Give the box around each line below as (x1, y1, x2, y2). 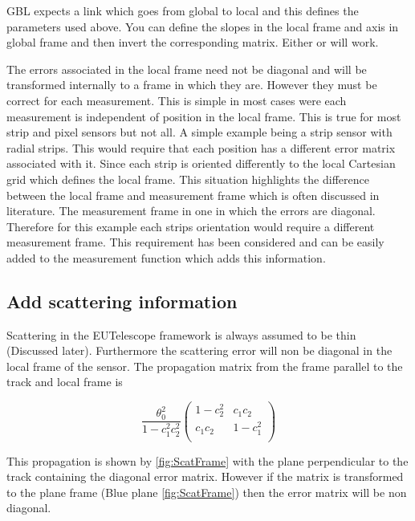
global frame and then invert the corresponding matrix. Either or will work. (6, 34, 379, 51)
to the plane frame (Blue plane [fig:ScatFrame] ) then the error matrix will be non (6, 483, 407, 500)
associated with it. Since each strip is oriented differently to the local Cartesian (6, 155, 396, 172)
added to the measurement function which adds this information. (6, 249, 326, 266)
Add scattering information (6, 288, 238, 313)
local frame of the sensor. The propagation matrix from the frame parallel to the (6, 357, 403, 374)
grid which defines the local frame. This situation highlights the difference (6, 170, 369, 187)
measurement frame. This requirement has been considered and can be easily (6, 234, 384, 250)
